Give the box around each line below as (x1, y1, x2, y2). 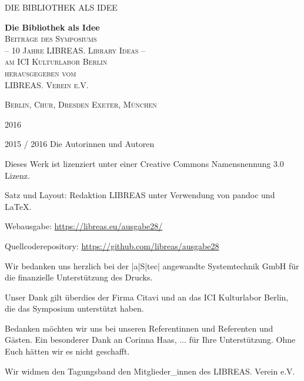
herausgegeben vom (5, 66, 76, 79)
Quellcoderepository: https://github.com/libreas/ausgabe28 (5, 239, 219, 252)
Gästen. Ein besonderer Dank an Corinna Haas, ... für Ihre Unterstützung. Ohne (5, 333, 296, 346)
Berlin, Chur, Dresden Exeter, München (5, 98, 157, 111)
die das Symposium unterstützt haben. (5, 302, 144, 315)
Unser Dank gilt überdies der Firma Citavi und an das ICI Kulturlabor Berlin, (5, 290, 289, 303)
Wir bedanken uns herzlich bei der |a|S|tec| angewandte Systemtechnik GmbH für (5, 259, 299, 272)
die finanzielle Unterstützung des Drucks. (5, 271, 153, 283)
